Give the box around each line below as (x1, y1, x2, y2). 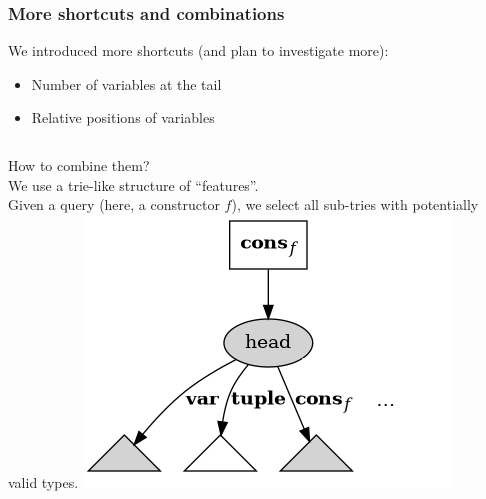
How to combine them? (8, 155, 150, 175)
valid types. (8, 471, 79, 492)
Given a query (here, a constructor (8, 194, 220, 215)
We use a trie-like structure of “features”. (8, 174, 259, 195)
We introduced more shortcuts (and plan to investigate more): (8, 40, 389, 61)
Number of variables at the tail (31, 73, 222, 94)
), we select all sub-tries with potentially (231, 194, 479, 215)
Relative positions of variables (31, 107, 215, 128)
